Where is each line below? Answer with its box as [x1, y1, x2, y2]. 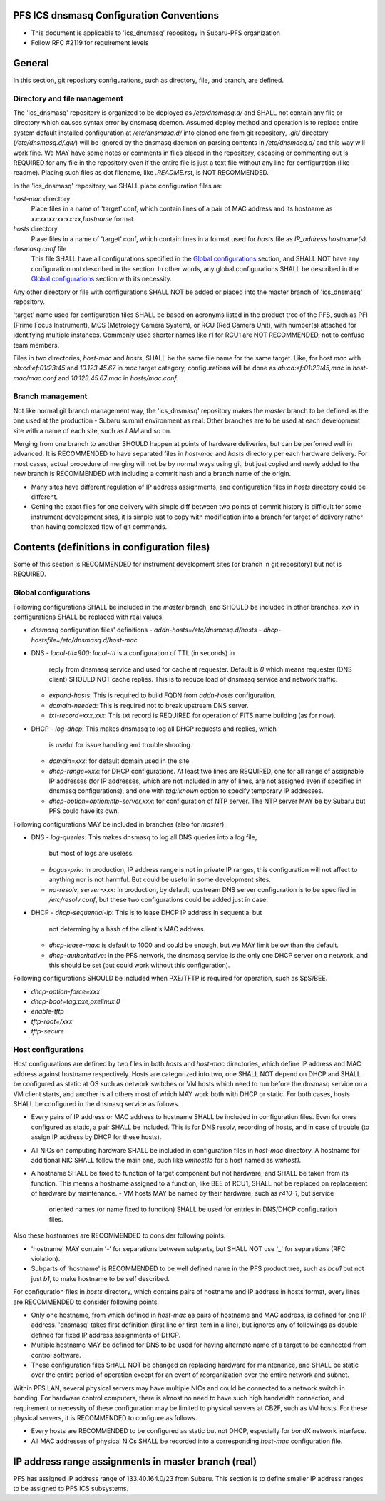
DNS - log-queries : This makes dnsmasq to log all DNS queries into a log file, [31, 833, 257, 842]
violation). [31, 1255, 61, 1263]
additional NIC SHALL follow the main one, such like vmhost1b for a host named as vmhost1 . [31, 1156, 302, 1164]
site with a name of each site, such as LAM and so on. [13, 426, 172, 435]
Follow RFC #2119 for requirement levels [31, 38, 149, 46]
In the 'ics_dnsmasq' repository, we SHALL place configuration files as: [13, 181, 222, 190]
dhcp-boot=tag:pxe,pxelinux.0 [31, 997, 120, 1006]
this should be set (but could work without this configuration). [48, 961, 230, 969]
